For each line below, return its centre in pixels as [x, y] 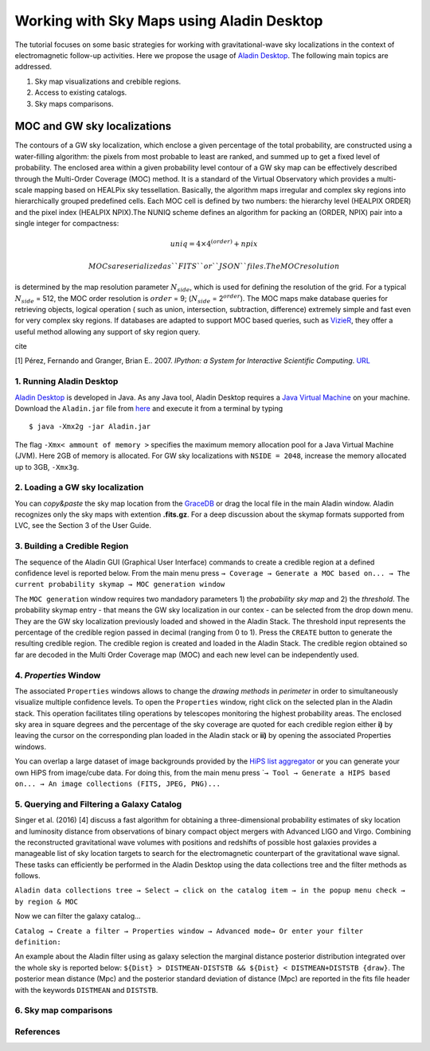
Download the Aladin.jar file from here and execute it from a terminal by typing [149, 408]
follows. [27, 876]
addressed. [33, 67]
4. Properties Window [58, 675]
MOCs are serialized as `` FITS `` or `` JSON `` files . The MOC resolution [214, 266]
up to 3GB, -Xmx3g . [47, 467]
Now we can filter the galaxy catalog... [78, 916]
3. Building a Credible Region [72, 546]
